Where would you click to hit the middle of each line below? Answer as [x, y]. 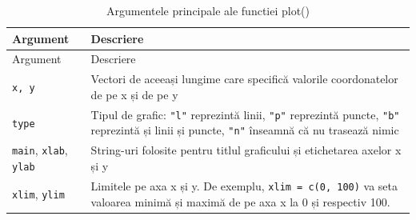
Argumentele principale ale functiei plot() [208, 10]
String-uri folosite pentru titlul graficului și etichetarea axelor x [246, 150]
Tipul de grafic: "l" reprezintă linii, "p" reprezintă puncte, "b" [245, 114]
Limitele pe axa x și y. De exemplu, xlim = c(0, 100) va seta [244, 185]
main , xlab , [40, 150]
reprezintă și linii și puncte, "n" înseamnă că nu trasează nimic [245, 130]
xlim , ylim [38, 193]
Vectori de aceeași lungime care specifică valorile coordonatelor [244, 79]
